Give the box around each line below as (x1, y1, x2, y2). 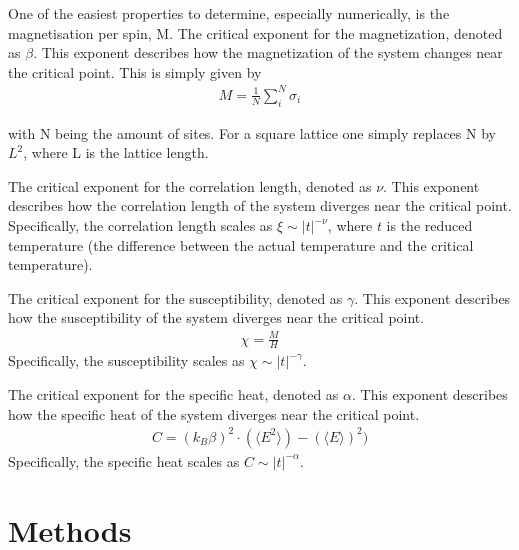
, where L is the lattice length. (23, 142, 209, 163)
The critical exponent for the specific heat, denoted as (8, 384, 339, 405)
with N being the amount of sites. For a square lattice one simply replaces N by (8, 122, 496, 143)
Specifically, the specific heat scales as (8, 450, 240, 471)
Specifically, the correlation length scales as (8, 215, 273, 236)
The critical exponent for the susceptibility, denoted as (8, 287, 343, 308)
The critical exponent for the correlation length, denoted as (8, 175, 372, 196)
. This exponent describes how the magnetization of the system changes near (33, 42, 503, 63)
